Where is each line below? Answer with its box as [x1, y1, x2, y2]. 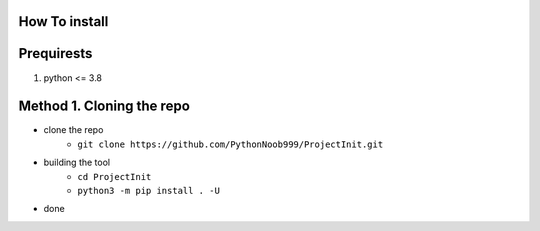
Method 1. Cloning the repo [18, 98, 190, 115]
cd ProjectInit [77, 171, 152, 182]
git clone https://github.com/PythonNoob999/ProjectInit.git [77, 138, 384, 150]
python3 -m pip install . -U [77, 185, 220, 196]
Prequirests [18, 45, 93, 62]
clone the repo [43, 124, 104, 136]
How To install [18, 13, 109, 30]
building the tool [43, 156, 110, 169]
